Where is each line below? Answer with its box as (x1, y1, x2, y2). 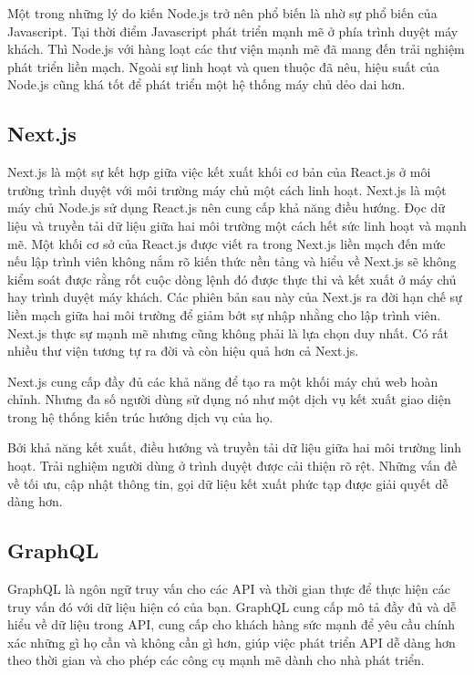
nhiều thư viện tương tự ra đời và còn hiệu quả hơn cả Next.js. (7, 341, 359, 360)
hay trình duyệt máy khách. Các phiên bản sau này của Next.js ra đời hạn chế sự (7, 287, 462, 306)
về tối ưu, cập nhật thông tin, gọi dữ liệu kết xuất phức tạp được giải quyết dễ (7, 473, 448, 493)
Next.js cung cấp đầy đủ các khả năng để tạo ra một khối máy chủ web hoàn (7, 371, 438, 390)
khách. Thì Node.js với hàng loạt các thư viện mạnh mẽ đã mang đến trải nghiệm (7, 39, 465, 58)
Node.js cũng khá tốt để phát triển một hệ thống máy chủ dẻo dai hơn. (7, 75, 406, 94)
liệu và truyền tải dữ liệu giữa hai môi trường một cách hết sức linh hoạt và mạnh (7, 215, 467, 234)
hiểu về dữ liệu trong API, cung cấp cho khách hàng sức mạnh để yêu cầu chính (7, 615, 456, 634)
